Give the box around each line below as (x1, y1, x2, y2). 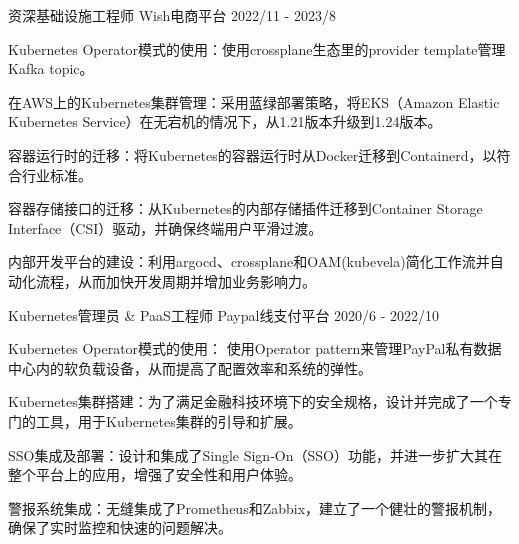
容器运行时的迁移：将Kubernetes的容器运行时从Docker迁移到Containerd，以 (8, 144, 497, 165)
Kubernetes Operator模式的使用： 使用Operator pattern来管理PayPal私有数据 (8, 338, 502, 359)
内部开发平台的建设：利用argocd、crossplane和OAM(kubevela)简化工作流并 (8, 251, 490, 272)
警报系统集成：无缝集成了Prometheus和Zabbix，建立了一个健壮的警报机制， (8, 497, 502, 518)
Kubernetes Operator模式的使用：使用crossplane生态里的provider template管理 (8, 38, 506, 59)
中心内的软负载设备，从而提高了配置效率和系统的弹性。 (8, 357, 372, 378)
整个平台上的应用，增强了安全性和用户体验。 (8, 464, 302, 485)
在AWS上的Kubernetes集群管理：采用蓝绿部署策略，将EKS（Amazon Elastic (8, 91, 500, 112)
